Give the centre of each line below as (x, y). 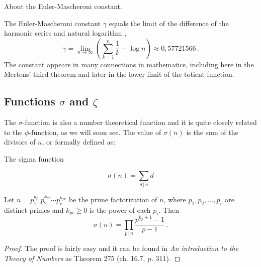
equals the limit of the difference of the (169, 23)
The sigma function (34, 158)
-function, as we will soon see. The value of (95, 132)
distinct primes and (34, 210)
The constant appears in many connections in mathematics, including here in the (129, 64)
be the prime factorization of (113, 199)
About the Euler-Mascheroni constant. (63, 6)
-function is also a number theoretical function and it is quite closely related (140, 122)
